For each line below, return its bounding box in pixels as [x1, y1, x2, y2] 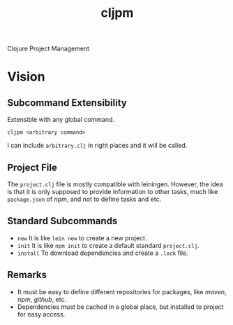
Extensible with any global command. [7, 116, 115, 124]
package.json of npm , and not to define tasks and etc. [7, 195, 162, 203]
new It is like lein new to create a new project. [17, 233, 147, 242]
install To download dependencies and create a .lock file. [17, 249, 188, 257]
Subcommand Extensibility [7, 97, 127, 109]
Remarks [7, 269, 47, 281]
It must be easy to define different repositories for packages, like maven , [17, 287, 227, 296]
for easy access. [17, 310, 66, 318]
